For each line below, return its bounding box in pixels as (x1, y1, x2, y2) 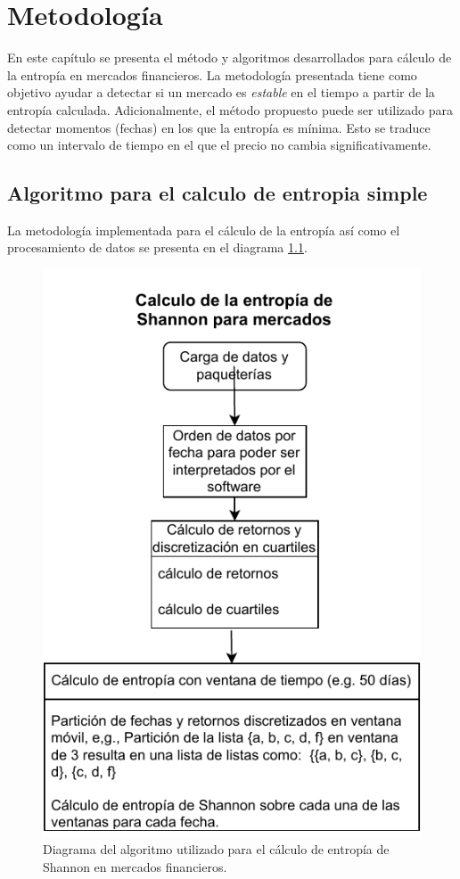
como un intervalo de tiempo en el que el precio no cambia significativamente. (7, 136, 431, 154)
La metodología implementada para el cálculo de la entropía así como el (7, 220, 400, 239)
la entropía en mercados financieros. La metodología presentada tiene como (7, 65, 417, 84)
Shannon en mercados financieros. (43, 857, 227, 875)
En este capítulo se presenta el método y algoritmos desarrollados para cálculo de (7, 48, 452, 67)
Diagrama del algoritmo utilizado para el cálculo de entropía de (43, 840, 390, 858)
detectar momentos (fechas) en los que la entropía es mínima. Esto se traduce (7, 118, 431, 136)
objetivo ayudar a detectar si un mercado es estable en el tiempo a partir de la (7, 83, 435, 102)
